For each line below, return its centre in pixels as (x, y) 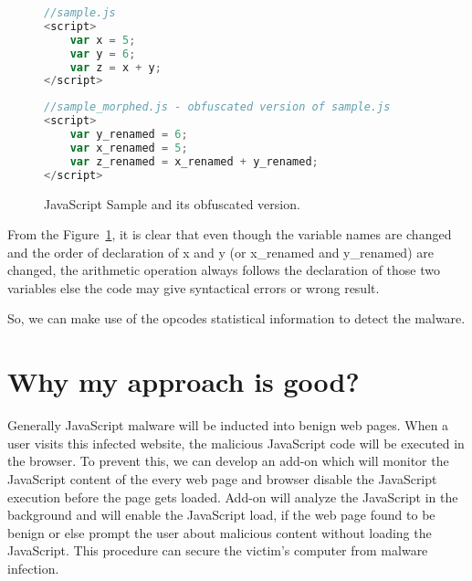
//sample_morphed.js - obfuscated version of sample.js (217, 107)
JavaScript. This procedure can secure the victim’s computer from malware (218, 550)
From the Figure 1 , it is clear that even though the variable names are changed (230, 234)
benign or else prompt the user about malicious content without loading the (220, 532)
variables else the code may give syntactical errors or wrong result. (194, 287)
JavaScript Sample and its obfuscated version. (172, 203)
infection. (33, 568)
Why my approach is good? (184, 381)
